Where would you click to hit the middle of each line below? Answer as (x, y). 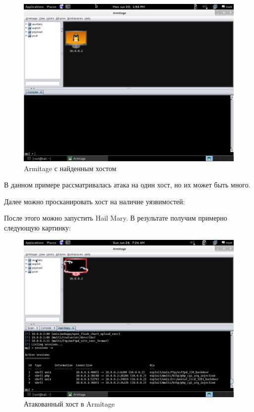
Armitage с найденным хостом (70, 168)
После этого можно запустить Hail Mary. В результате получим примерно (116, 218)
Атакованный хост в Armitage (69, 404)
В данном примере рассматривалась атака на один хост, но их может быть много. (127, 185)
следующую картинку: (37, 227)
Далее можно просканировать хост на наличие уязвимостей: (95, 201)
